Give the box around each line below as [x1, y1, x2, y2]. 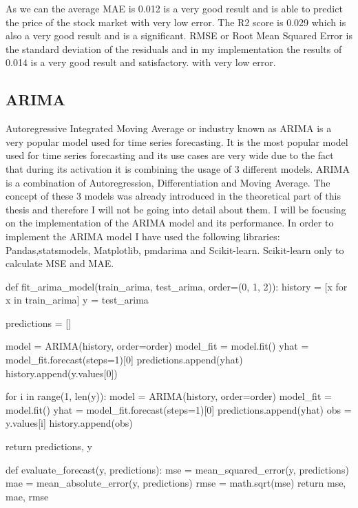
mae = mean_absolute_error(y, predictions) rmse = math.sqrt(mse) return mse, [6, 476, 346, 490]
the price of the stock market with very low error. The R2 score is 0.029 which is [6, 14, 346, 29]
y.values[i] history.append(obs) [6, 416, 133, 430]
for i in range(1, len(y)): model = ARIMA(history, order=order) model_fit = [6, 389, 332, 403]
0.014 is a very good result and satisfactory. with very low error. [6, 55, 276, 70]
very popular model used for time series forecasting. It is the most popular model [6, 134, 348, 149]
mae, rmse [6, 489, 49, 503]
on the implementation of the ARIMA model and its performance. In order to [6, 215, 334, 230]
